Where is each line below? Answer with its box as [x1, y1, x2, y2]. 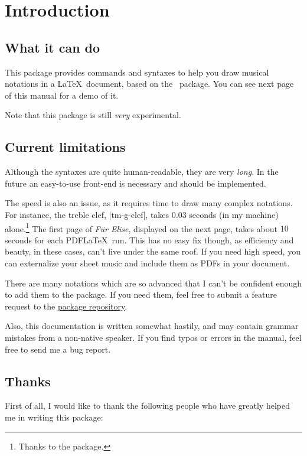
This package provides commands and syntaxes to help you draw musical [5, 66, 269, 78]
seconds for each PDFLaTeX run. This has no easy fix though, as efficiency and [5, 233, 294, 246]
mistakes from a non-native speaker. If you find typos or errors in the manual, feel [5, 331, 302, 343]
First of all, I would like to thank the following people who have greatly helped [5, 399, 290, 412]
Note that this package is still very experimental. [5, 109, 181, 121]
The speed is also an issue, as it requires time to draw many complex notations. [5, 197, 293, 209]
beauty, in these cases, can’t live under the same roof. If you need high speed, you [5, 245, 301, 258]
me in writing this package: [5, 411, 103, 423]
